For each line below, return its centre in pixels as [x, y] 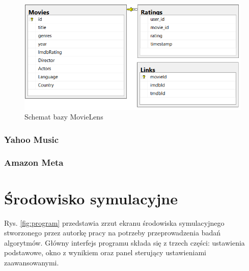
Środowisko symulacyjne [91, 198]
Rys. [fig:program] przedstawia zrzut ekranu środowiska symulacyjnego [114, 222]
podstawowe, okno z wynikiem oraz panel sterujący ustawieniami [105, 252]
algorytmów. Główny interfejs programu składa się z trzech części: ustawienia [124, 242]
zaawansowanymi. [32, 262]
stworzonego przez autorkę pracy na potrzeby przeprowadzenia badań [113, 233]
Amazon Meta [34, 162]
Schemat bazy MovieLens [64, 117]
